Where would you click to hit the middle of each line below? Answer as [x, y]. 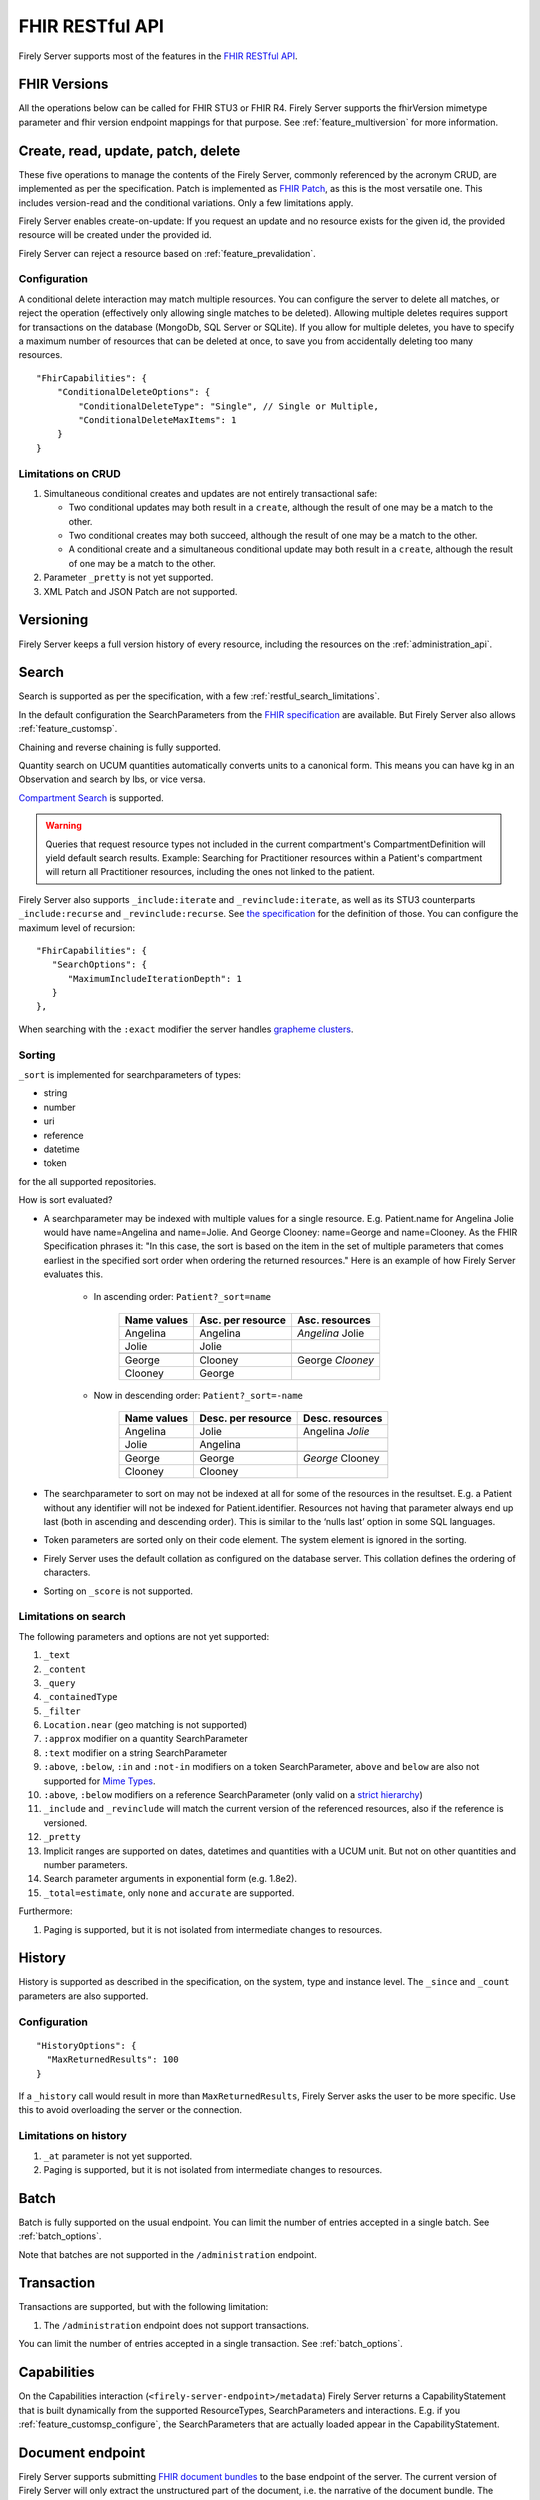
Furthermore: [45, 1911]
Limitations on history [72, 2136]
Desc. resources [343, 1418]
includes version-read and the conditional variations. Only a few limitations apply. [186, 202]
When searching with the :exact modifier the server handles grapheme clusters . [186, 1029]
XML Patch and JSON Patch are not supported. [140, 591]
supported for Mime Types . [99, 1781]
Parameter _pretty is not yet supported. [128, 577]
